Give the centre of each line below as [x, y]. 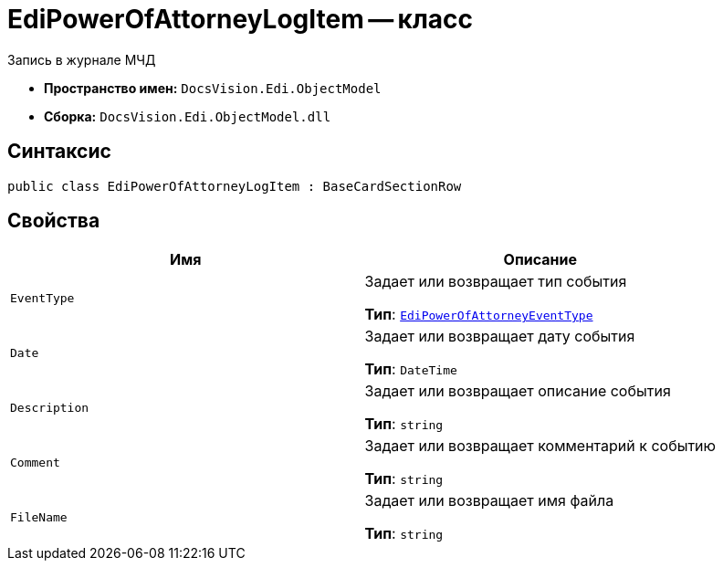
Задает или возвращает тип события [496, 282]
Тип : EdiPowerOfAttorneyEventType [479, 315]
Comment [35, 462]
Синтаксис [59, 152]
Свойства [54, 221]
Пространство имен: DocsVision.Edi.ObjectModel [213, 88]
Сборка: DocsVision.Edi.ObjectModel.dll [188, 116]
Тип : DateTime [411, 369]
